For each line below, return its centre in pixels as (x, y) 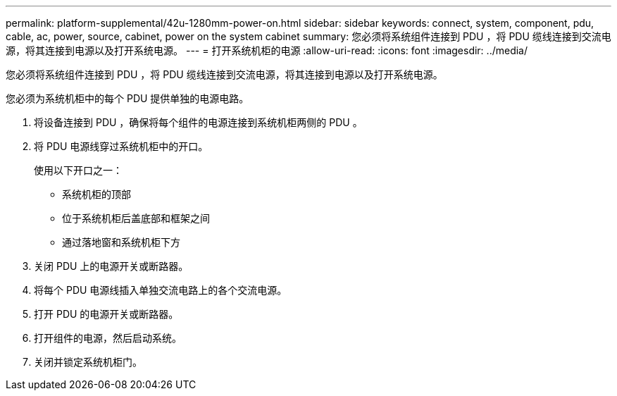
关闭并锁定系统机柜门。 (88, 362)
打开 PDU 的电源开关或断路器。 (106, 314)
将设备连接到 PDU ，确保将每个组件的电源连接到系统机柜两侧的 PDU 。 (198, 122)
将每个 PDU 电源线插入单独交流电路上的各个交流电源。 (161, 290)
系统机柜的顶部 (96, 194)
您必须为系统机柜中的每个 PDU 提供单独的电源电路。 (127, 98)
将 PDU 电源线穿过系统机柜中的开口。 (121, 146)
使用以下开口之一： (78, 170)
